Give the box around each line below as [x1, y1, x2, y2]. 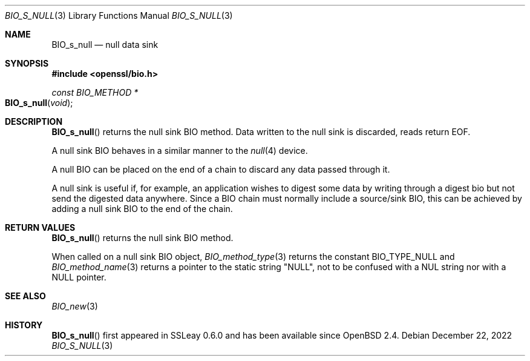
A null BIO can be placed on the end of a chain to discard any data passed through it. [51, 164, 390, 174]
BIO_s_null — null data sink [51, 39, 159, 50]
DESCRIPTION [5, 116, 63, 127]
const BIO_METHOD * [51, 87, 139, 98]
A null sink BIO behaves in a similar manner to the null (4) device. [51, 145, 308, 156]
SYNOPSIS [5, 58, 49, 68]
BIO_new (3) [51, 301, 98, 311]
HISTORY [5, 320, 43, 330]
